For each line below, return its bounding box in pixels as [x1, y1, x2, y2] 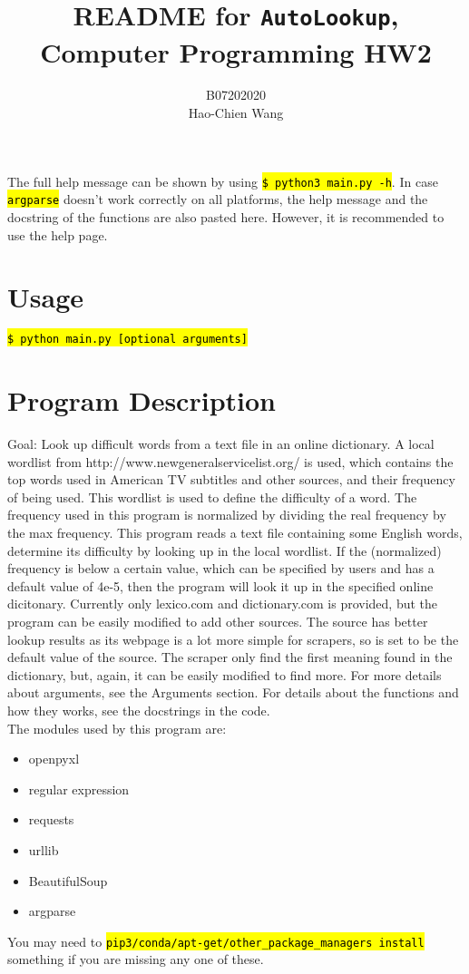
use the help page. [7, 225, 108, 244]
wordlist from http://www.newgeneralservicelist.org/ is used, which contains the [7, 452, 454, 471]
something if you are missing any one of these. [7, 950, 264, 969]
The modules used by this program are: [7, 718, 227, 737]
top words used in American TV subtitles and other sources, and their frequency [7, 470, 455, 489]
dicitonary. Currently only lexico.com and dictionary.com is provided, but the [7, 594, 438, 613]
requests [28, 810, 74, 829]
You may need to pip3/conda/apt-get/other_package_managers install [7, 931, 425, 950]
